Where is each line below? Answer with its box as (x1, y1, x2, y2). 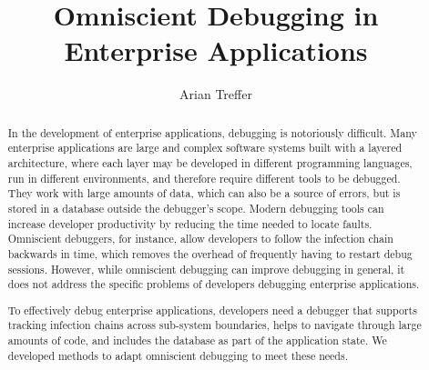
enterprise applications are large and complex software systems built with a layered (7, 140, 403, 155)
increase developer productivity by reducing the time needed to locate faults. (7, 215, 373, 231)
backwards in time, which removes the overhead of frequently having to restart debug (7, 245, 413, 261)
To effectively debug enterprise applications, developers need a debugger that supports (7, 302, 417, 317)
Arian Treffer (179, 85, 252, 104)
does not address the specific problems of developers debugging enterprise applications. (7, 276, 420, 292)
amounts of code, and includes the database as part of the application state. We (7, 333, 387, 348)
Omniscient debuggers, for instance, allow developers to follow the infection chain (7, 231, 393, 246)
